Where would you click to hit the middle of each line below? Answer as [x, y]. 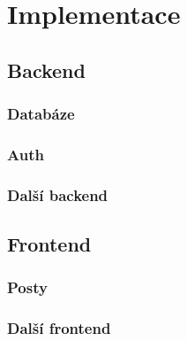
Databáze [41, 114]
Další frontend [59, 328]
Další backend [58, 194]
